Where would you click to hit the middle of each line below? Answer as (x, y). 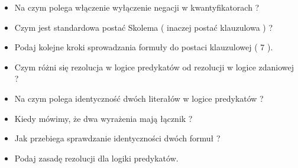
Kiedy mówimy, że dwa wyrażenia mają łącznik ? (103, 118)
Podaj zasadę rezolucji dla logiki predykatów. (96, 158)
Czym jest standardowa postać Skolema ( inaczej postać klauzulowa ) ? (144, 27)
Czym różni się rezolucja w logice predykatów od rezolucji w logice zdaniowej (154, 67)
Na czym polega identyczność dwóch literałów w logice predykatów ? (139, 98)
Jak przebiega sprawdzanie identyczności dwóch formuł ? (117, 138)
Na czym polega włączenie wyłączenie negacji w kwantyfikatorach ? (137, 7)
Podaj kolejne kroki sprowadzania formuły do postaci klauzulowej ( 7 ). (144, 47)
